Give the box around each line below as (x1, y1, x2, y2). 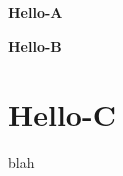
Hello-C (8, 94, 116, 135)
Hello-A (8, 2, 63, 22)
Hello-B (8, 35, 62, 56)
